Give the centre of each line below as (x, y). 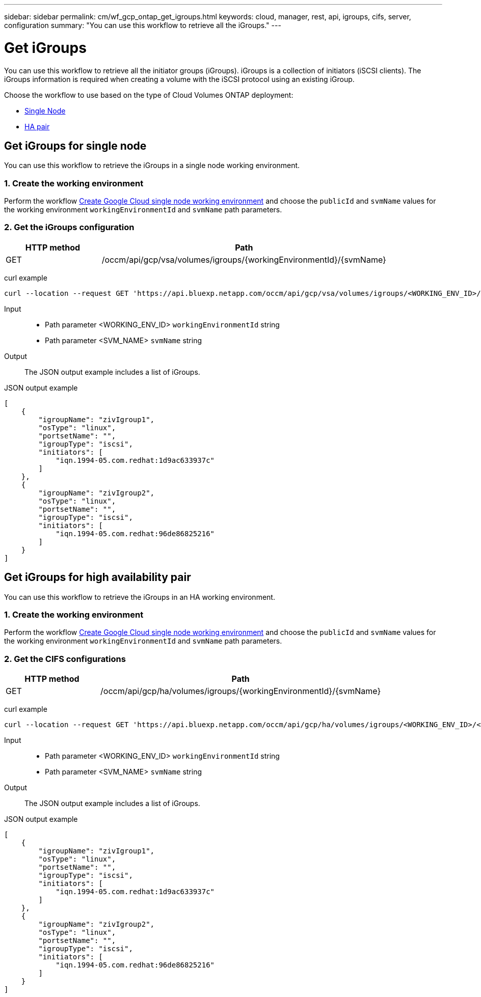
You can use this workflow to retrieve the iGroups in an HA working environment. (140, 597)
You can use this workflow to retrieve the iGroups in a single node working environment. (152, 165)
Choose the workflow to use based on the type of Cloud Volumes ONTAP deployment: (149, 95)
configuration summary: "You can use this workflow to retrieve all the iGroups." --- (143, 25)
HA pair (37, 126)
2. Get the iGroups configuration (69, 227)
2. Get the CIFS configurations (65, 659)
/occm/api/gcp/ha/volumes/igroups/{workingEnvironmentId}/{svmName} (241, 691)
